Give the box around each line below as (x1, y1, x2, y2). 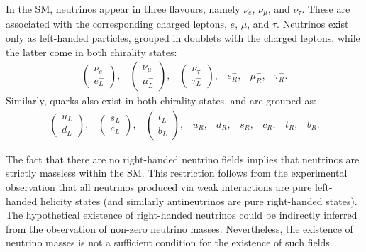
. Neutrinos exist (277, 16, 349, 31)
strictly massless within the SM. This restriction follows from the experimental (6, 165, 348, 180)
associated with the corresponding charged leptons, (6, 16, 227, 31)
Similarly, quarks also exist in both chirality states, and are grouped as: (6, 93, 316, 108)
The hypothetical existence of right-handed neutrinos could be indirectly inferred (6, 207, 357, 222)
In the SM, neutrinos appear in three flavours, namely (6, 1, 240, 16)
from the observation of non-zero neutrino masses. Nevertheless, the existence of (6, 221, 353, 236)
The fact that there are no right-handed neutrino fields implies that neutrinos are (6, 151, 360, 166)
